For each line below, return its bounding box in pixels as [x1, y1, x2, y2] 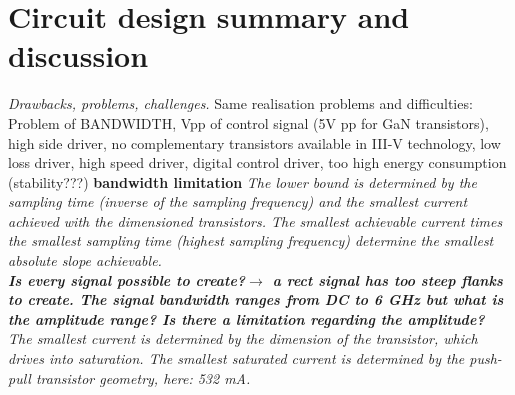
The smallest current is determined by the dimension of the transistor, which [8, 328, 478, 349]
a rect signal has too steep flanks [272, 269, 503, 290]
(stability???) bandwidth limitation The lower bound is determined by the [8, 171, 477, 192]
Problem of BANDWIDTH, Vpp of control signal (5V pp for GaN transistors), [8, 112, 489, 133]
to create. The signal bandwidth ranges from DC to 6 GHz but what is [8, 289, 504, 310]
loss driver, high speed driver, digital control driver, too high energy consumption [8, 152, 507, 173]
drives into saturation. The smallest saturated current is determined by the [8, 348, 465, 369]
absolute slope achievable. [8, 250, 162, 271]
